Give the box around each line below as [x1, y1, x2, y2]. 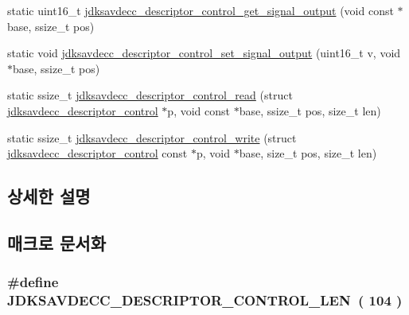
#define [7, 272, 59, 292]
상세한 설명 [7, 184, 91, 208]
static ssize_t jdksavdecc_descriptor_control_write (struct [7, 129, 297, 146]
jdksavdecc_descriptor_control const [7, 145, 188, 161]
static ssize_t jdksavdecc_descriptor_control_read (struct [7, 87, 293, 103]
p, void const [167, 102, 230, 119]
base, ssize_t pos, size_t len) [239, 102, 381, 119]
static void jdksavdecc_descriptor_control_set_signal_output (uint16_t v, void [7, 45, 401, 61]
